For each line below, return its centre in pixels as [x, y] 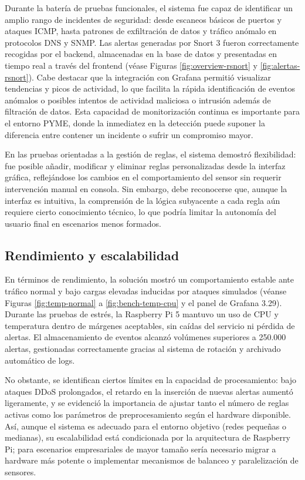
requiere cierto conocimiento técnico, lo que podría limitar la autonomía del [140, 212]
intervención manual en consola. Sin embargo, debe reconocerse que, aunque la [146, 188]
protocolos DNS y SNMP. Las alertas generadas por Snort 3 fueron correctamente [152, 42]
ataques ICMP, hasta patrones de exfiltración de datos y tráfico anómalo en [141, 31]
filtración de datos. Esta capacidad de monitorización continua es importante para [152, 111]
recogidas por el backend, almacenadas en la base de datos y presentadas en [141, 54]
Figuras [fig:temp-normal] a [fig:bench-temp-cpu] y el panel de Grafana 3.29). [143, 302]
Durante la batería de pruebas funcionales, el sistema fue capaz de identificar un [149, 8]
